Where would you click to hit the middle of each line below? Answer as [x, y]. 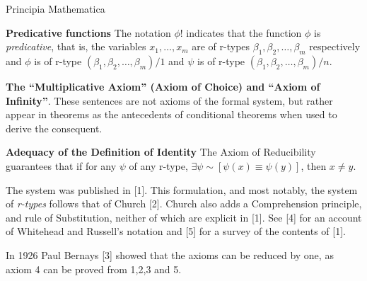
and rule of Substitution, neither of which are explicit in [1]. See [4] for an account [184, 217]
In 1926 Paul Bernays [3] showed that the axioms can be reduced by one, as [170, 254]
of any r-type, [158, 165]
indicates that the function [244, 32]
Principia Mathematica [56, 8]
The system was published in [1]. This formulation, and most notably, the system [182, 189]
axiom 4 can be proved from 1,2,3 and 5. [94, 269]
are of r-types [221, 46]
